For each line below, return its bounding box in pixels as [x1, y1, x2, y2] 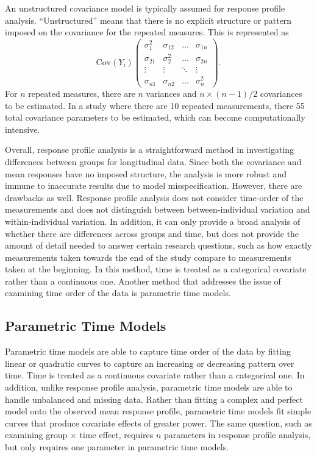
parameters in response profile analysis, [164, 428, 311, 441]
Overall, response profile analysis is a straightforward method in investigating [5, 143, 294, 156]
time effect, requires [79, 428, 154, 441]
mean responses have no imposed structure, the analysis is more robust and [5, 167, 287, 180]
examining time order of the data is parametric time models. [5, 286, 231, 299]
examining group [5, 428, 68, 441]
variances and [146, 87, 197, 99]
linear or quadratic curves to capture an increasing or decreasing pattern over [5, 356, 294, 369]
